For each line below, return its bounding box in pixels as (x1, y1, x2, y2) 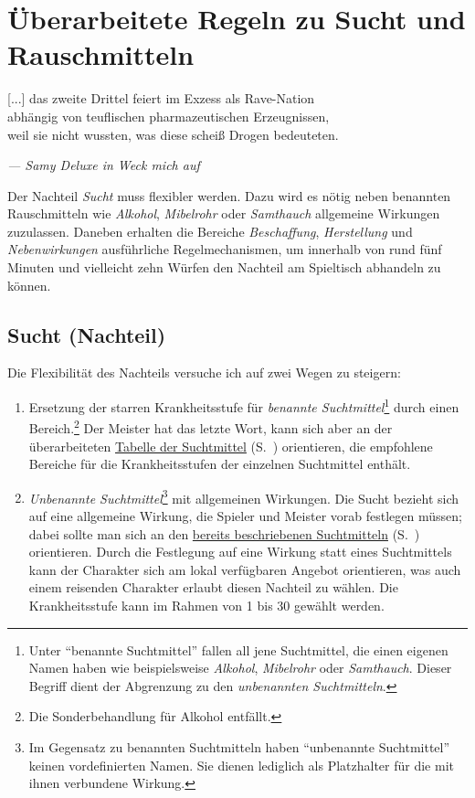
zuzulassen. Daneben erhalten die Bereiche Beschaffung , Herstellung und (7, 221, 413, 240)
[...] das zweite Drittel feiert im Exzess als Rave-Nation (7, 89, 315, 108)
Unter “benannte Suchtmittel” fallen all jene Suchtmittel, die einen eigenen (28, 640, 449, 659)
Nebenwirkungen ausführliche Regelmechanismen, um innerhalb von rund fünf (7, 239, 442, 259)
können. (7, 275, 51, 294)
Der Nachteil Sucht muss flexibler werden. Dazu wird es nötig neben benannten (7, 186, 451, 205)
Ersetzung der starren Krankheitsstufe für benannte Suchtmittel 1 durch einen (28, 395, 459, 416)
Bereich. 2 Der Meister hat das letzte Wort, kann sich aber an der (28, 416, 393, 437)
